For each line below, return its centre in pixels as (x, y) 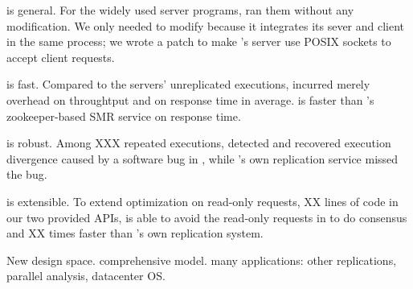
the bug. (27, 174)
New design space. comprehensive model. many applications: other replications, (202, 260)
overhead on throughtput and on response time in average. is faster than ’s (190, 99)
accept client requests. (61, 57)
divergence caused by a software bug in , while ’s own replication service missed (202, 158)
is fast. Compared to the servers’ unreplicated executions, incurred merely (188, 84)
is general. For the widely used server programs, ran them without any (180, 10)
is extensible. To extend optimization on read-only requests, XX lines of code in (202, 201)
